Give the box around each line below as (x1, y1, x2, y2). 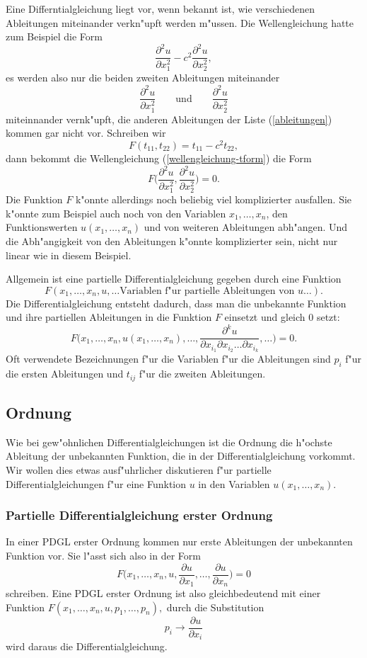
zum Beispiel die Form (6, 29, 103, 44)
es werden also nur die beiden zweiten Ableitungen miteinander (6, 70, 280, 85)
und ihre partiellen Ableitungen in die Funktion (6, 310, 212, 324)
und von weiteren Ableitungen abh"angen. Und (144, 220, 348, 234)
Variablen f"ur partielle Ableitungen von (120, 285, 295, 296)
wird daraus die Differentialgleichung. (6, 639, 168, 654)
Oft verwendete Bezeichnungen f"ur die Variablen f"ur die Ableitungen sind (6, 351, 331, 366)
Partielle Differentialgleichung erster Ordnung (6, 506, 273, 524)
